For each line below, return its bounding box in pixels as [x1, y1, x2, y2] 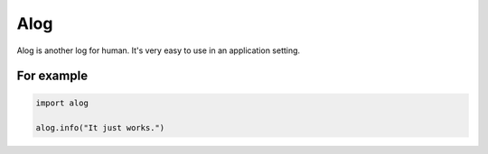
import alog [35, 97, 89, 108]
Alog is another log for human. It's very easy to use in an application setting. [16, 45, 301, 56]
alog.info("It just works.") [35, 122, 165, 133]
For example [16, 68, 89, 84]
